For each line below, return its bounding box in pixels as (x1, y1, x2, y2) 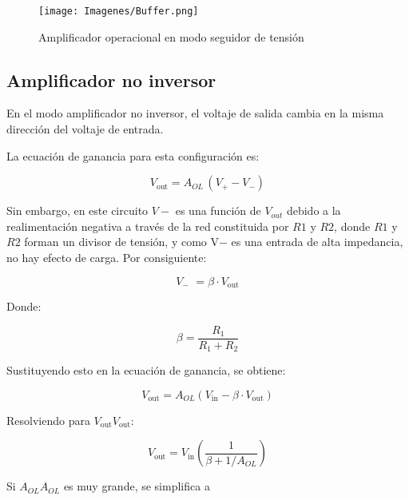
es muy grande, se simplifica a (63, 478, 210, 494)
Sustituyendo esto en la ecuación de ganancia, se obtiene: (6, 362, 286, 379)
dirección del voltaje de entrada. (6, 121, 164, 137)
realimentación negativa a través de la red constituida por (6, 217, 289, 234)
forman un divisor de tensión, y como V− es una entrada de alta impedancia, (24, 233, 403, 250)
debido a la (286, 202, 341, 219)
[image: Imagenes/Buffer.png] (38, 6, 199, 17)
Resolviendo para (6, 411, 90, 428)
